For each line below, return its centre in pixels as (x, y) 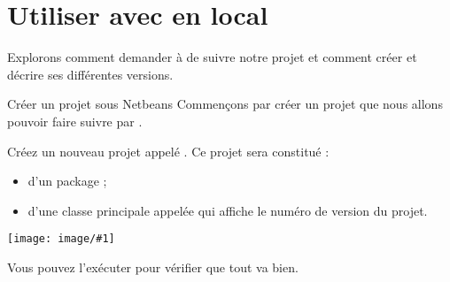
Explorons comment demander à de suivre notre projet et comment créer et (212, 57)
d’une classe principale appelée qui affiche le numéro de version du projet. (228, 210)
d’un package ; (67, 181)
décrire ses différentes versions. (90, 74)
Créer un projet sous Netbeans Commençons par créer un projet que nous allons (225, 104)
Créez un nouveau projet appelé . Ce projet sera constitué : (168, 151)
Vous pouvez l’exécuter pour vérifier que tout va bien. (153, 267)
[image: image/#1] (61, 239)
